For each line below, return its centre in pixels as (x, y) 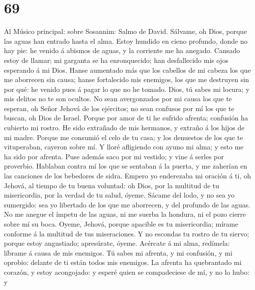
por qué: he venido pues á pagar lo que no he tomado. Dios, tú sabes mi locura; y (127, 89)
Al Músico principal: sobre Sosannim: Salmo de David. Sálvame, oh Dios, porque (126, 31)
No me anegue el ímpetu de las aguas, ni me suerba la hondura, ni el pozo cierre (125, 214)
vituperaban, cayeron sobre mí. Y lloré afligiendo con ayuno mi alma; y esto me (124, 147)
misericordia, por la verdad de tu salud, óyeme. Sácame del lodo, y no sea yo (119, 195)
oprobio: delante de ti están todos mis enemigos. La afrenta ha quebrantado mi (123, 262)
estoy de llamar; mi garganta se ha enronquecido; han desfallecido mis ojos (116, 60)
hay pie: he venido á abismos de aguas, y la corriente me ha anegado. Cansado (122, 50)
